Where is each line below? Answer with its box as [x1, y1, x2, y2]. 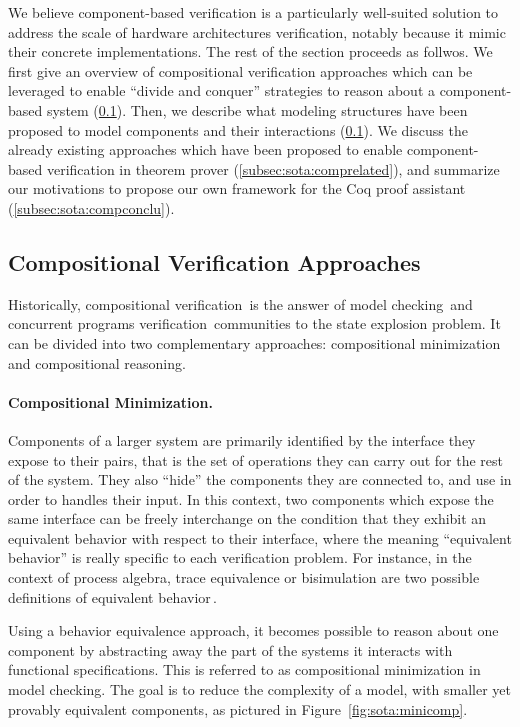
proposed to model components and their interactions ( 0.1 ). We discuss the [8, 119, 468, 140]
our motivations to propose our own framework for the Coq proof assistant [8, 178, 466, 199]
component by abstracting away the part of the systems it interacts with [8, 639, 453, 660]
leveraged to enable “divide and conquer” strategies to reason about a [8, 80, 435, 101]
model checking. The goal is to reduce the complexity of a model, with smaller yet [8, 679, 512, 700]
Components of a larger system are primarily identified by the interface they [8, 429, 476, 450]
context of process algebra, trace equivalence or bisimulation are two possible [8, 567, 480, 588]
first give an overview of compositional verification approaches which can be [8, 60, 473, 81]
